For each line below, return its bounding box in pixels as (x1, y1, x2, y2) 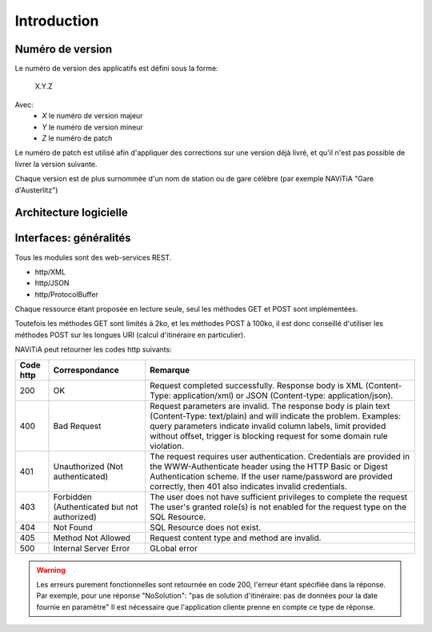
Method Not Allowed (53, 532, 131, 543)
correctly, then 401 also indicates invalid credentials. (149, 480, 347, 491)
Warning (36, 565, 66, 574)
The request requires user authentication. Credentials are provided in (149, 451, 410, 462)
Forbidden (53, 491, 92, 503)
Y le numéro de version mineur (42, 122, 144, 132)
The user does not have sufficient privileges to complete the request (149, 491, 408, 503)
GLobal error (149, 543, 198, 554)
